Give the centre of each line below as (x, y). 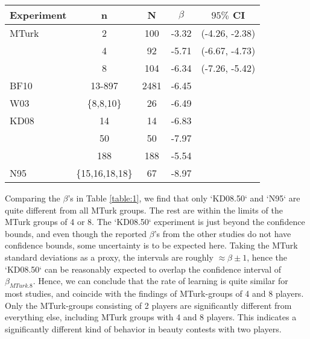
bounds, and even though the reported (76, 233)
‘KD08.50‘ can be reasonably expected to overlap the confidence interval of (143, 269)
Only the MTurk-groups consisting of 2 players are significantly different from (148, 305)
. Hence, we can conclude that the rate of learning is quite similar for (160, 281)
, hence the (267, 257)
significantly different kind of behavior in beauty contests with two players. (143, 328)
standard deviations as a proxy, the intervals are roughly (109, 257)
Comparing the (33, 198)
